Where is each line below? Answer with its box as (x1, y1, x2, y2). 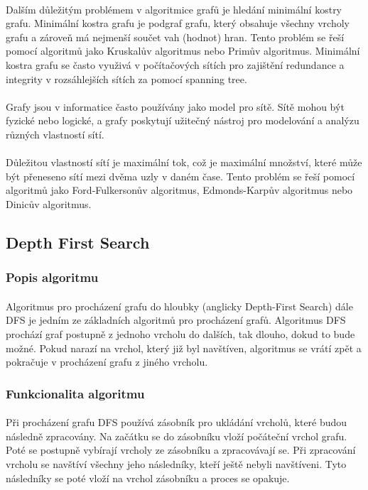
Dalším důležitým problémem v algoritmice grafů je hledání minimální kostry (6, 1, 342, 16)
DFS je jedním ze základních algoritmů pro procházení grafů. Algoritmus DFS (6, 312, 346, 327)
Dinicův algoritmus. (6, 196, 92, 211)
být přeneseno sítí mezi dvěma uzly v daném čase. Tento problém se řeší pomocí (6, 168, 355, 183)
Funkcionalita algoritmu (6, 384, 145, 402)
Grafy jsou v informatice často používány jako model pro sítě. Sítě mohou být (6, 99, 345, 114)
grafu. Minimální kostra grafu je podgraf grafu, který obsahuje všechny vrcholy (6, 16, 350, 31)
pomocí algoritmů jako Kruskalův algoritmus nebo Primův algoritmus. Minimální (6, 43, 360, 58)
